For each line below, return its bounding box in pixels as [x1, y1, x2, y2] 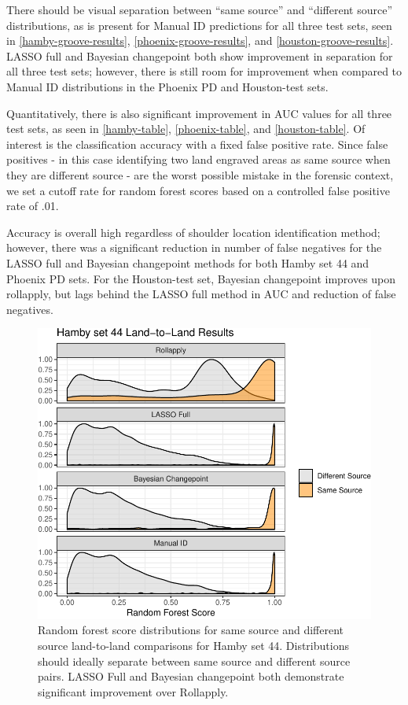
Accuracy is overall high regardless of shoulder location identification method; [6, 223, 380, 240]
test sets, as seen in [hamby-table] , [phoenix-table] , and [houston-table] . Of [6, 120, 366, 137]
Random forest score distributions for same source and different [38, 622, 344, 638]
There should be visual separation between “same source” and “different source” [6, 2, 392, 17]
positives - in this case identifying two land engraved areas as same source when [6, 151, 391, 168]
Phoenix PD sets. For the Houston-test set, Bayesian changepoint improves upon [6, 270, 396, 286]
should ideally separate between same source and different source [38, 652, 351, 669]
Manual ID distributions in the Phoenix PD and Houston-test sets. [6, 78, 329, 94]
